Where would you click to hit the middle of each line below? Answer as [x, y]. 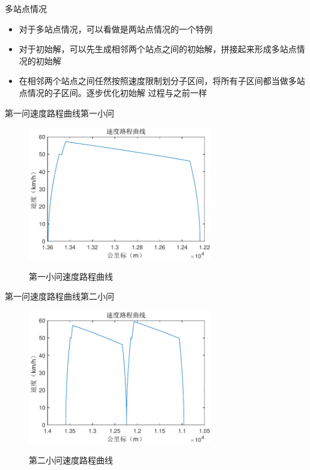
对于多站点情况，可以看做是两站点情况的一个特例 [116, 29]
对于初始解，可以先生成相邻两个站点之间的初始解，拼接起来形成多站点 [158, 49]
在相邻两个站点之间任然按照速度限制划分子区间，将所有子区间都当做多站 [162, 81]
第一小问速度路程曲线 [71, 276]
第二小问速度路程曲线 [71, 459]
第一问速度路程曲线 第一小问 [59, 113]
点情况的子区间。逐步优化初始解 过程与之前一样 [113, 92]
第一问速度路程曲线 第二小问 [59, 296]
